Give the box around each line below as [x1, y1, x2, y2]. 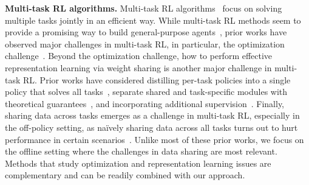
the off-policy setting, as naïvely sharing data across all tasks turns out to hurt [5, 120, 298, 133]
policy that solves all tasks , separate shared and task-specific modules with [5, 85, 288, 98]
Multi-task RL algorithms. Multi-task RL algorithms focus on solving [5, 2, 282, 14]
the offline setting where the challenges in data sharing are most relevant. [5, 145, 277, 158]
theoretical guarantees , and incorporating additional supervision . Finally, [5, 97, 285, 110]
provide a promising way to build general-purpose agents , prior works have [5, 26, 287, 38]
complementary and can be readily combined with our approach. [5, 169, 245, 181]
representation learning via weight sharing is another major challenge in [5, 61, 272, 74]
